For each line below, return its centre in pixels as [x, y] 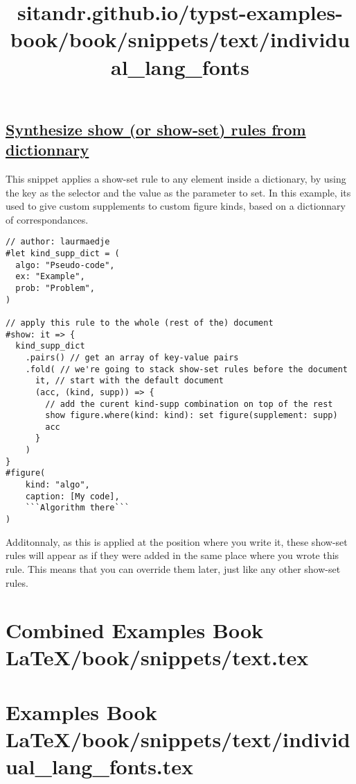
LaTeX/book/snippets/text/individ [178, 739]
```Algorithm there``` [77, 508]
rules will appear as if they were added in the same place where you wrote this [172, 555]
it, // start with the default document [129, 381]
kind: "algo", [57, 485]
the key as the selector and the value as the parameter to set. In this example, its [178, 192]
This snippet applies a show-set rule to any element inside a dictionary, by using [176, 178]
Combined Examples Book [135, 630]
